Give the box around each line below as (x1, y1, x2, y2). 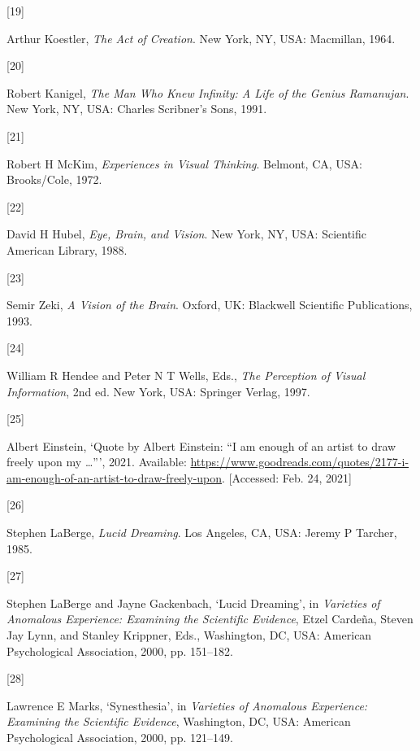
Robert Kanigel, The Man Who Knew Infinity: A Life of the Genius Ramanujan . (6, 84, 409, 101)
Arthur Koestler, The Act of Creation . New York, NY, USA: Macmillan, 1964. (6, 29, 396, 46)
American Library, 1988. (6, 241, 128, 258)
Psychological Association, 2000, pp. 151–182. (6, 642, 233, 659)
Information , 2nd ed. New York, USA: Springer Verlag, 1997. (6, 382, 310, 400)
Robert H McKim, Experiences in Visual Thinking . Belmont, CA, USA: (6, 155, 362, 172)
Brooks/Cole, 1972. (6, 171, 102, 188)
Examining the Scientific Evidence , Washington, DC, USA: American (6, 713, 351, 730)
